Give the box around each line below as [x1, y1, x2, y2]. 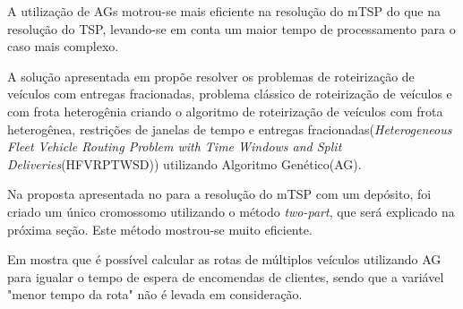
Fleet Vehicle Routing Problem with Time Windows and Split [7, 137, 342, 156]
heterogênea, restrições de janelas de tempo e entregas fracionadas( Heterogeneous [7, 119, 452, 138]
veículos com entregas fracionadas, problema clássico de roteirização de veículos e [7, 84, 452, 103]
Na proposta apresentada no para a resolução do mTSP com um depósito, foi [7, 185, 432, 203]
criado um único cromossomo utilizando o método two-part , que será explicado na [7, 202, 455, 220]
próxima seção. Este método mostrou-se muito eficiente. [7, 219, 313, 238]
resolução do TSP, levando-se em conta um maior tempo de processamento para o [7, 19, 456, 38]
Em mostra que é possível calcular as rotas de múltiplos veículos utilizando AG [7, 250, 442, 269]
